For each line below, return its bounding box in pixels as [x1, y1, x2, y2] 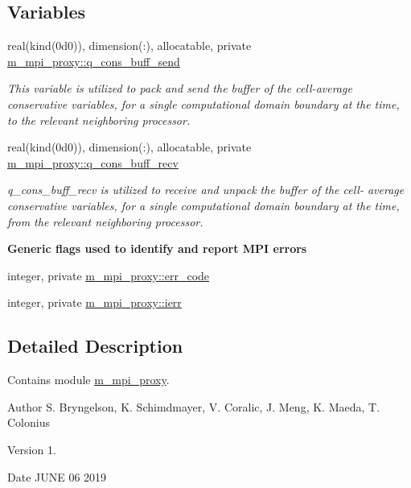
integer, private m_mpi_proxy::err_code [7, 267, 210, 283]
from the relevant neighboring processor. [7, 213, 203, 230]
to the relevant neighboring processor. [7, 111, 191, 128]
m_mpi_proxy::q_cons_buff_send [7, 52, 180, 69]
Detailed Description [7, 333, 183, 358]
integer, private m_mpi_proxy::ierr [7, 294, 182, 311]
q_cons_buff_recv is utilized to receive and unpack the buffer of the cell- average [7, 181, 405, 198]
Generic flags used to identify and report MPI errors [7, 240, 307, 257]
